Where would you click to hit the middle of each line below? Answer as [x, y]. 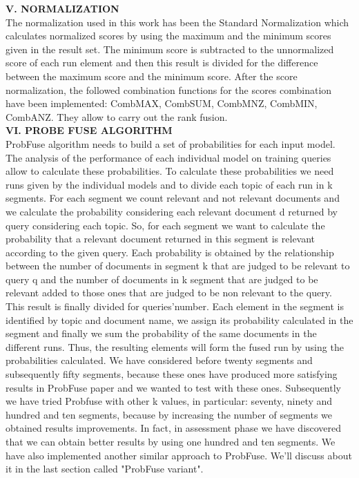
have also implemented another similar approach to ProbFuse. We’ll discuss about [179, 455]
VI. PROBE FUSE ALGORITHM [89, 130]
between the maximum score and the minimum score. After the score [152, 76]
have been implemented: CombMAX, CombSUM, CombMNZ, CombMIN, [162, 103]
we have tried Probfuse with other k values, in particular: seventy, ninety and [169, 401]
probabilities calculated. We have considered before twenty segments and [159, 360]
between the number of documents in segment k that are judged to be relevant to [178, 266]
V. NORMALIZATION [62, 8]
